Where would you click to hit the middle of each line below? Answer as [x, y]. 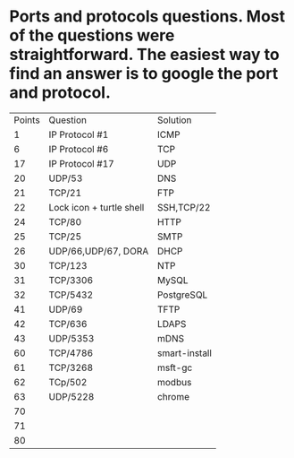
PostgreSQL [182, 295]
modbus [174, 382]
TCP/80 [65, 221]
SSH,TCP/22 [184, 207]
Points [27, 120]
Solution [174, 120]
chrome [173, 396]
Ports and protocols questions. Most [147, 17]
